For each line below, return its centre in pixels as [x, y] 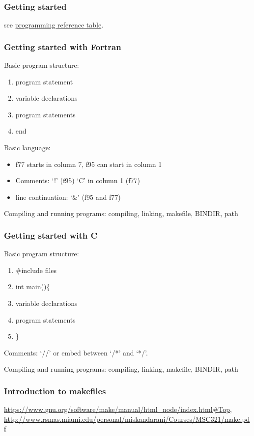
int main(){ [33, 286]
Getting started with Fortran [63, 46]
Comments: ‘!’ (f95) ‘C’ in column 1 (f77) [78, 180]
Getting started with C [51, 235]
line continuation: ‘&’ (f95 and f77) [68, 197]
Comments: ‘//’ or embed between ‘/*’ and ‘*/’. [76, 352]
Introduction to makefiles [55, 391]
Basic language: [27, 147]
